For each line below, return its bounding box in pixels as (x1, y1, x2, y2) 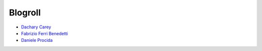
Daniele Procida (21, 38, 53, 43)
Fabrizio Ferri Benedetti (21, 30, 68, 36)
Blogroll (9, 7, 41, 18)
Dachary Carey (21, 24, 51, 30)
